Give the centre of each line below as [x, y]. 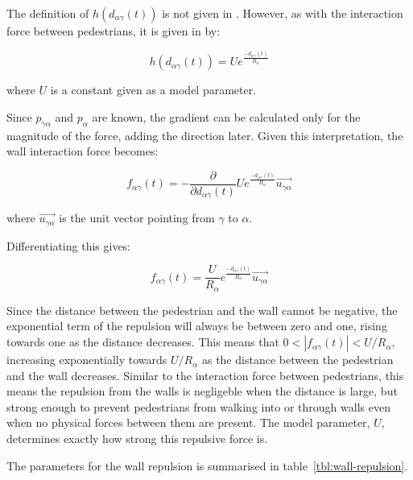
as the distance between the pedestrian [297, 360]
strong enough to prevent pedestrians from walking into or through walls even [198, 406]
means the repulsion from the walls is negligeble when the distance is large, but [202, 391]
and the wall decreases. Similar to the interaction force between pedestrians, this [205, 375]
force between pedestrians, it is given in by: [114, 31]
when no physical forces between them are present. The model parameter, [188, 422]
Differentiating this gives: [68, 245]
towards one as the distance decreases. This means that [143, 342]
